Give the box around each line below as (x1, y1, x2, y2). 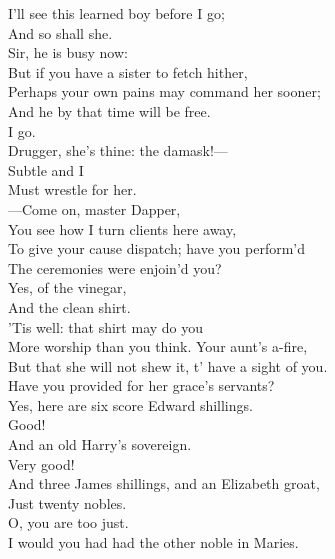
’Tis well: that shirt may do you (8, 316, 204, 337)
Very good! (8, 453, 75, 474)
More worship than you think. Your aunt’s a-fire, (8, 336, 308, 357)
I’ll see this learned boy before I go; (8, 3, 225, 23)
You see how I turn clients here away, (8, 218, 237, 239)
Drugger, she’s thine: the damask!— (8, 140, 228, 161)
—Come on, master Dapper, (8, 198, 181, 219)
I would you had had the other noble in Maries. (8, 532, 299, 553)
